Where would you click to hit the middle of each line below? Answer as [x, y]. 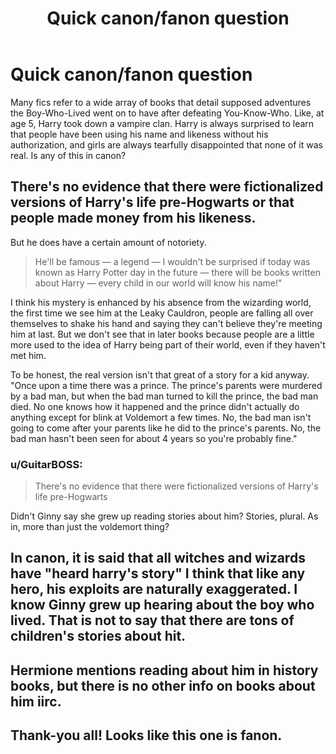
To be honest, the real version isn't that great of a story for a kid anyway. [160, 374]
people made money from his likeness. [133, 218]
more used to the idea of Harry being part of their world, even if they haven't [168, 344]
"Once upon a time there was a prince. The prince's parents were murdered [166, 385]
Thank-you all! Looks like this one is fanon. [146, 735]
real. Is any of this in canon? [68, 155]
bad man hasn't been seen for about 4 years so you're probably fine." [154, 438]
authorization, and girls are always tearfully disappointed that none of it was [166, 144]
